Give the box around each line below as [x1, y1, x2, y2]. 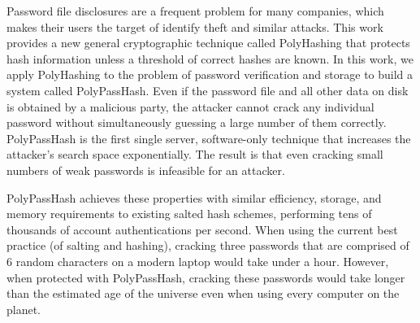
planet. [6, 300, 41, 317]
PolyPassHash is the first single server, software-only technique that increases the [6, 129, 411, 146]
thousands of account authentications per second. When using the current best [6, 220, 398, 238]
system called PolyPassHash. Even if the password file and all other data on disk [6, 81, 409, 98]
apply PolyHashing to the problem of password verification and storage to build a [6, 66, 414, 83]
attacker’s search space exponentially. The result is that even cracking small [6, 146, 383, 163]
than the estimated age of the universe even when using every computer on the [6, 285, 400, 302]
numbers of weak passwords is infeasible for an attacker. [6, 161, 285, 178]
